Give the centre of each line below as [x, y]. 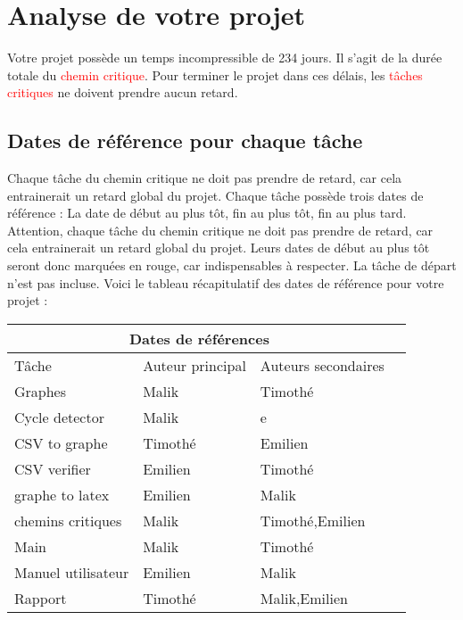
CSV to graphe [61, 442]
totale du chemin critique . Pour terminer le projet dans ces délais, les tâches [215, 74]
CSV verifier [53, 468]
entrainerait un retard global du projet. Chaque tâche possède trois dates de [215, 195]
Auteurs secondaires [322, 365]
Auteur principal [194, 365]
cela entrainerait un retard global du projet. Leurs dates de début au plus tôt [219, 248]
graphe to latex [62, 494]
